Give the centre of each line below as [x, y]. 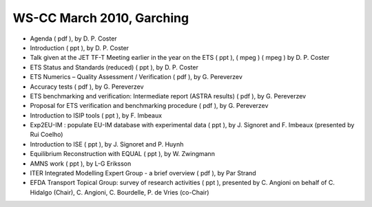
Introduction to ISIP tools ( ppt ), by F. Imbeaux [96, 115]
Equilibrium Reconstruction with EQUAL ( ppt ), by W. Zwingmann [122, 154]
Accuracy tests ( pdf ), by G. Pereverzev [87, 87]
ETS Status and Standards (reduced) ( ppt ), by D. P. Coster [114, 67]
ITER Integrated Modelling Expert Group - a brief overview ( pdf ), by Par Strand [143, 173]
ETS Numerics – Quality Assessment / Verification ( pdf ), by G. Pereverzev [136, 77]
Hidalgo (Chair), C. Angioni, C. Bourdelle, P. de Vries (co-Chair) [120, 192]
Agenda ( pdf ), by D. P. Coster [73, 39]
